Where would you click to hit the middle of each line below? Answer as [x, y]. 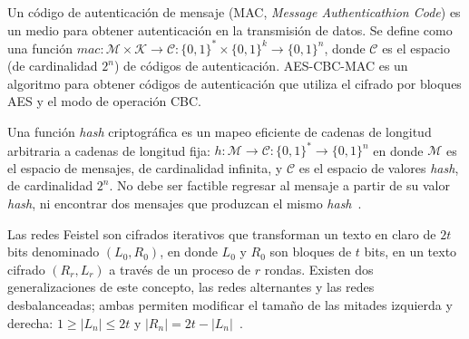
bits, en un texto [410, 252]
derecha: [30, 322]
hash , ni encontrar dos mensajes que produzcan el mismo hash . [185, 203]
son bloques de [311, 252]
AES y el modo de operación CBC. [104, 101]
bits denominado [54, 252]
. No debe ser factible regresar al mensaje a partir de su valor [279, 185]
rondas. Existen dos [319, 269]
